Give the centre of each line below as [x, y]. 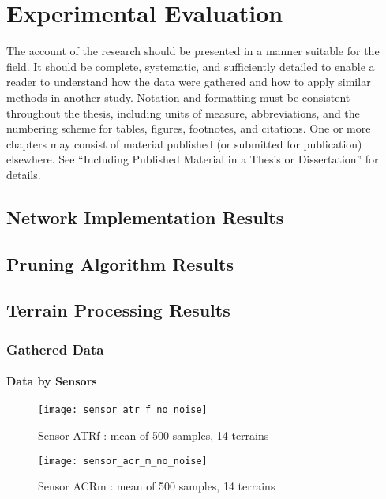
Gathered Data [55, 349]
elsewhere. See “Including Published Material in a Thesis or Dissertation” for [193, 159]
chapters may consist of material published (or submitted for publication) [184, 143]
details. [24, 174]
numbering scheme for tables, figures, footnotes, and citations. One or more [189, 128]
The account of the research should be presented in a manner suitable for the [193, 51]
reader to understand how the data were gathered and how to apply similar [189, 82]
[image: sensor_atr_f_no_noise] [123, 410]
